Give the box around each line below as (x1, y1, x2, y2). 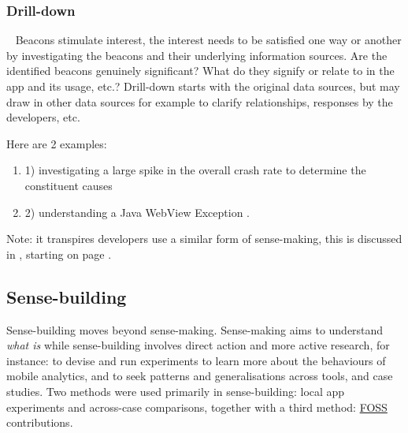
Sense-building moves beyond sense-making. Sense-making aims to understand (6, 321, 384, 338)
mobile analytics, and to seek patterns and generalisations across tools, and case (6, 368, 393, 384)
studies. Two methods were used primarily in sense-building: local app (6, 383, 345, 399)
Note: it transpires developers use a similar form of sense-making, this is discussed (6, 230, 402, 247)
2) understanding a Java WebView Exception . (24, 203, 250, 220)
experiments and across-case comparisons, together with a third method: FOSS (6, 398, 388, 415)
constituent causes (24, 177, 113, 193)
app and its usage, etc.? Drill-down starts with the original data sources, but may (6, 78, 400, 94)
